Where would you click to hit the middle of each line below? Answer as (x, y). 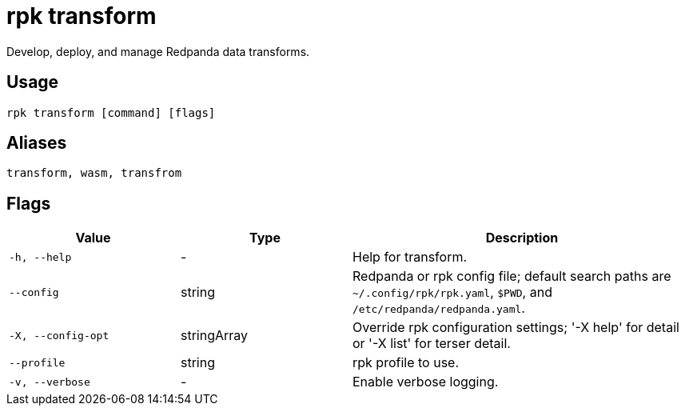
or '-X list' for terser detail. (432, 344)
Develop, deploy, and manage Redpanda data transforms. (158, 51)
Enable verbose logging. (426, 382)
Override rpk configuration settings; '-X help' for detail (516, 328)
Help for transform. (410, 257)
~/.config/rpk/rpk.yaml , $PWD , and (452, 292)
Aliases (37, 143)
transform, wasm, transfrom (94, 173)
